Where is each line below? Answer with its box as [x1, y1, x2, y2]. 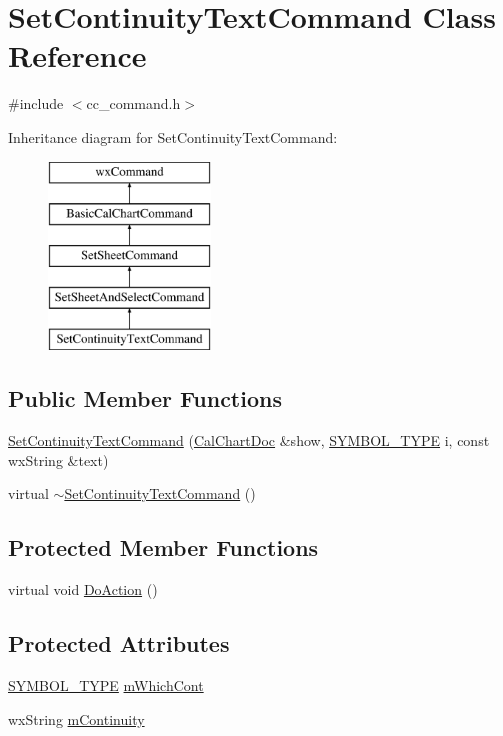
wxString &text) [8, 449, 109, 470]
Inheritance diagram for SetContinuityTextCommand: [8, 126, 338, 147]
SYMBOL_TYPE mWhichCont [8, 675, 204, 696]
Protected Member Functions [8, 532, 319, 563]
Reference [8, 35, 147, 76]
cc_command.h [86, 93, 181, 114]
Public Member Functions [8, 383, 282, 414]
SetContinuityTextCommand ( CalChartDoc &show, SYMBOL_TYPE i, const [8, 430, 490, 451]
